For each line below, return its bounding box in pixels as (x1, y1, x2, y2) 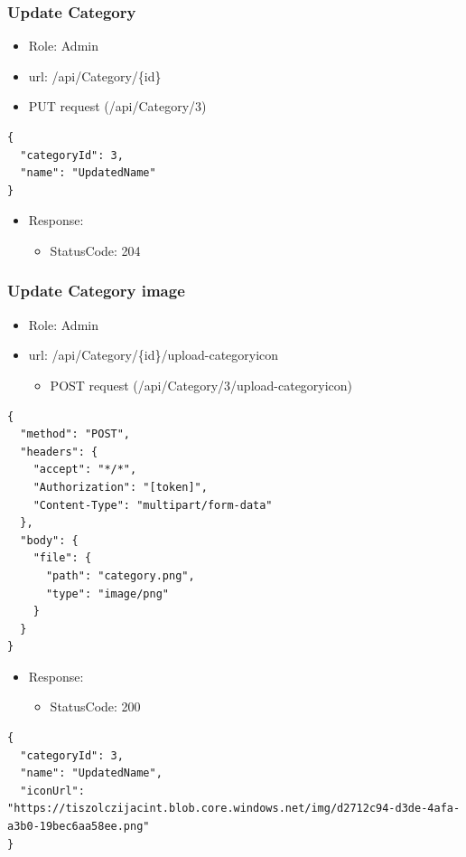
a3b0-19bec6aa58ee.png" (7, 820, 150, 833)
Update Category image (7, 279, 185, 302)
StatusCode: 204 (50, 240, 141, 259)
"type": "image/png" (45, 587, 169, 600)
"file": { (33, 551, 92, 565)
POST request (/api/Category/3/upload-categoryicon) (50, 375, 353, 394)
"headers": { (20, 445, 98, 458)
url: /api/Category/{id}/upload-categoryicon (28, 345, 279, 364)
